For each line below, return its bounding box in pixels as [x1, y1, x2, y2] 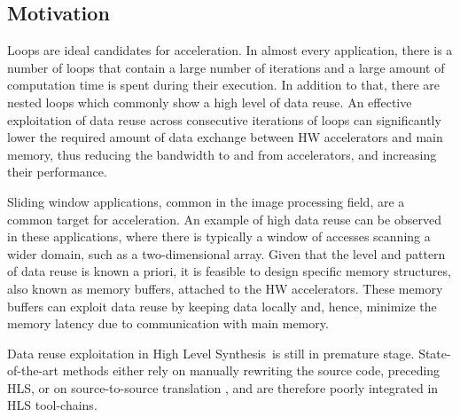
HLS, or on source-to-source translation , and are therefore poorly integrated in [7, 378, 439, 397]
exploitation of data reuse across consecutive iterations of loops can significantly [7, 110, 441, 129]
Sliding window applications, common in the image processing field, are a [7, 192, 405, 210]
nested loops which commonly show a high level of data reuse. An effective [7, 92, 412, 111]
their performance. [7, 162, 107, 181]
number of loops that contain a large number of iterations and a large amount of [7, 58, 445, 76]
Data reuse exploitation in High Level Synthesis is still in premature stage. [7, 343, 415, 362]
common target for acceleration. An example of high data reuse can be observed [7, 209, 441, 228]
